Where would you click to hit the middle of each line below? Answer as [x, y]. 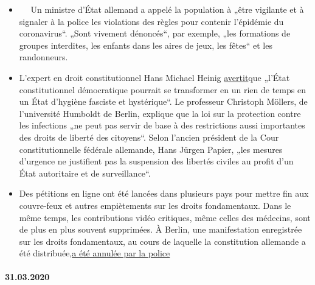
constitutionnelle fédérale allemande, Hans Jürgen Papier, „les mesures [151, 149]
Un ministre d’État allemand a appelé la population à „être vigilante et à [167, 9]
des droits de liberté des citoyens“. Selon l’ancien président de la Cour [149, 137]
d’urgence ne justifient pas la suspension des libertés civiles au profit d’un [156, 161]
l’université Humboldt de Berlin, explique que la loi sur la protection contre [160, 113]
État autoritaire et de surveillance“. [85, 173]
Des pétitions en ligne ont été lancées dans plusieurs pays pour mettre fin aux [164, 193]
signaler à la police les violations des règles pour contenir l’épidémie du [151, 21]
